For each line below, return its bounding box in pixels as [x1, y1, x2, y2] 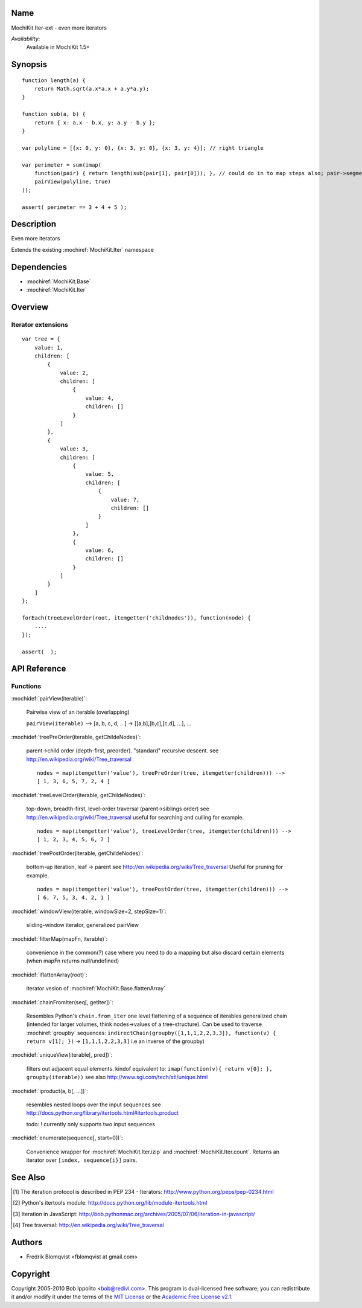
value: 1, [34, 344, 63, 351]
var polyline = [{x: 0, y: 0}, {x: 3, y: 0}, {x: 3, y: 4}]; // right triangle [22, 144, 264, 151]
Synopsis [11, 59, 48, 69]
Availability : [11, 35, 40, 42]
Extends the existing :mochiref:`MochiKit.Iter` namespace [11, 246, 154, 253]
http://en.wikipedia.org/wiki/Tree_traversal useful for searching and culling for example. [26, 813, 244, 821]
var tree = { [22, 336, 60, 342]
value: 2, [60, 369, 89, 376]
